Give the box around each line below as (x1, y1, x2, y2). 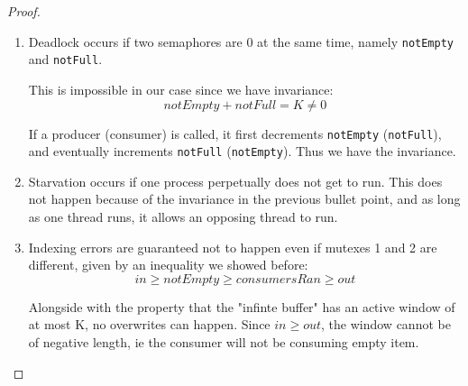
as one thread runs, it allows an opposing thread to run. (28, 207, 338, 225)
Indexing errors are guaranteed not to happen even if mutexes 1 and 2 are (28, 237, 437, 256)
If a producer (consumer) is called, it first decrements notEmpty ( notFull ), (28, 124, 442, 142)
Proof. (7, 2, 41, 20)
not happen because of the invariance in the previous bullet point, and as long (28, 189, 461, 208)
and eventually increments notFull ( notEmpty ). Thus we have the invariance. (28, 142, 456, 161)
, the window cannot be (321, 315, 451, 334)
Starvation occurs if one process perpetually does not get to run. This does (28, 171, 443, 190)
